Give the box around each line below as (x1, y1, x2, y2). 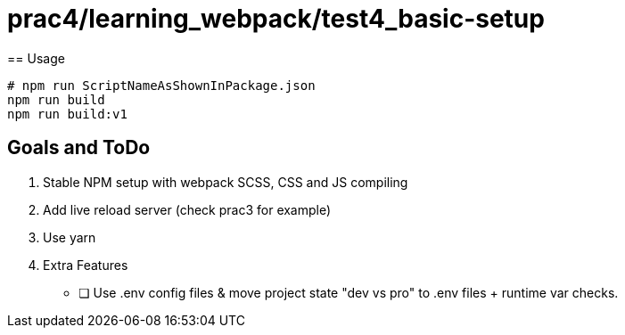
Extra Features (43, 257, 128, 273)
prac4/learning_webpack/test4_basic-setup (7, 4, 545, 34)
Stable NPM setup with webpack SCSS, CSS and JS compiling (43, 174, 408, 190)
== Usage (7, 50, 65, 66)
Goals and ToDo (7, 136, 151, 159)
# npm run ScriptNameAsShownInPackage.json (7, 78, 316, 93)
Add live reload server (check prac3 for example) (43, 201, 332, 217)
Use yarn (43, 229, 96, 245)
